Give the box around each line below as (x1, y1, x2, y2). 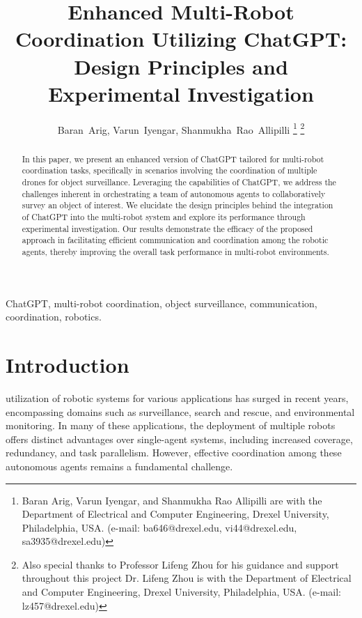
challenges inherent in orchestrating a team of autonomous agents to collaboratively (22, 187, 326, 199)
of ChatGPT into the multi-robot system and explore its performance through (22, 211, 306, 223)
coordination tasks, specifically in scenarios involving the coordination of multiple (22, 164, 317, 176)
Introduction (6, 350, 129, 379)
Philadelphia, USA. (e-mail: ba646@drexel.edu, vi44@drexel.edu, (22, 520, 297, 534)
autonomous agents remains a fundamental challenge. (6, 458, 233, 473)
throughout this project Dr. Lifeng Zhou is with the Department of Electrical (22, 571, 352, 585)
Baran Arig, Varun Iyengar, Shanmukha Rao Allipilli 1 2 (57, 120, 305, 137)
